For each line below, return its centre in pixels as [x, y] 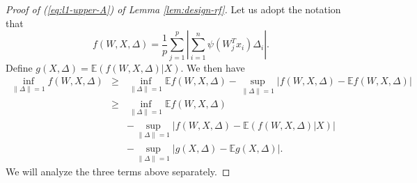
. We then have [213, 67]
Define [19, 67]
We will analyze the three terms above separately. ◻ [118, 172]
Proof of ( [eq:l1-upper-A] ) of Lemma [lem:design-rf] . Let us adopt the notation [173, 9]
